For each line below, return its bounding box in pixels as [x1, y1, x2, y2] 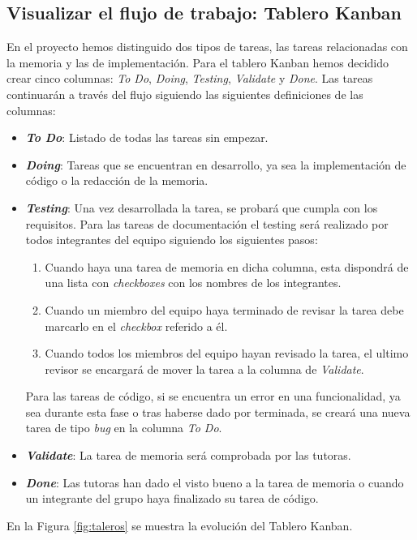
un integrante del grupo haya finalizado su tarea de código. [25, 490, 319, 507]
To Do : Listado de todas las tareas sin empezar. [25, 129, 269, 146]
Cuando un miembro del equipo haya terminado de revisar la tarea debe [45, 301, 404, 318]
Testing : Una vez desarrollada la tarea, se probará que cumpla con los [25, 199, 378, 216]
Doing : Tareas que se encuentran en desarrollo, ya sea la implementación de [25, 156, 406, 173]
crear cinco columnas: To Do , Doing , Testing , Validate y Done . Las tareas [6, 70, 373, 87]
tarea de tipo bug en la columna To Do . [25, 419, 222, 436]
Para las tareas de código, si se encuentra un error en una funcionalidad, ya [25, 388, 401, 405]
